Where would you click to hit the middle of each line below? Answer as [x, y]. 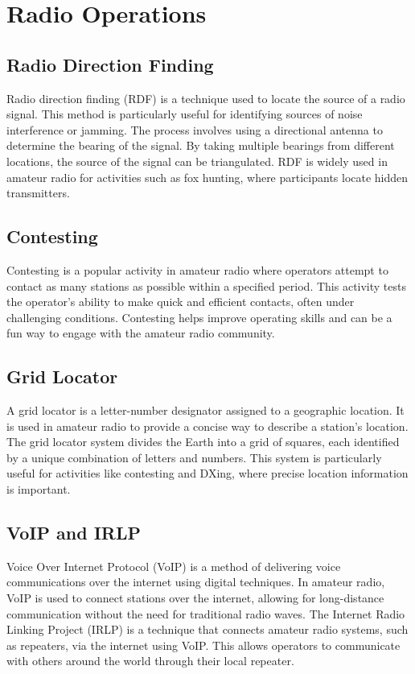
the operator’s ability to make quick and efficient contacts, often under [181, 302]
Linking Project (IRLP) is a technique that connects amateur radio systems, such [207, 629]
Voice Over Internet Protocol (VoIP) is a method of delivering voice [174, 566]
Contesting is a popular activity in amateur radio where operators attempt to [197, 269]
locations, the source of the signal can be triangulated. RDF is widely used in [197, 161]
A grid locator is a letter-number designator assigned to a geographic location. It [205, 410]
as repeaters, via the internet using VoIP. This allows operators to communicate [203, 645]
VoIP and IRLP [74, 533]
